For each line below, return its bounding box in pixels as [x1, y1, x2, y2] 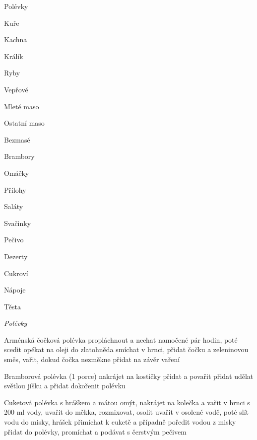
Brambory [4, 151, 35, 161]
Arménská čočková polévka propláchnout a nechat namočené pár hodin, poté [4, 334, 238, 345]
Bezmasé [4, 134, 30, 145]
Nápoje [4, 285, 26, 295]
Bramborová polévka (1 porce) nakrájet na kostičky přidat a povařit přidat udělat [4, 370, 254, 381]
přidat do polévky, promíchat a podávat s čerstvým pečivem [4, 426, 187, 437]
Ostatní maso [4, 118, 45, 128]
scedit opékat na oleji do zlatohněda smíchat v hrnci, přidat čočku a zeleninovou [4, 344, 249, 355]
